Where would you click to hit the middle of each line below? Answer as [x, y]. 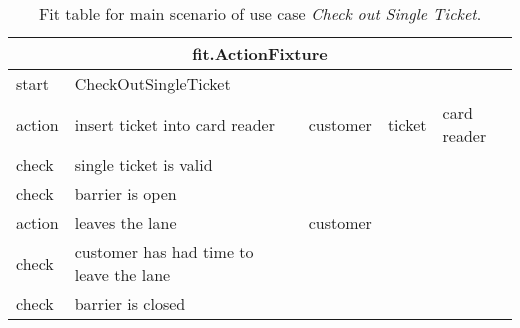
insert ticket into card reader [174, 124]
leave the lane [122, 274]
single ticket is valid [143, 164]
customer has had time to [164, 251]
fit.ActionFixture [260, 53]
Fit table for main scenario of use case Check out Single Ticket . [260, 13]
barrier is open [125, 193]
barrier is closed [130, 303]
